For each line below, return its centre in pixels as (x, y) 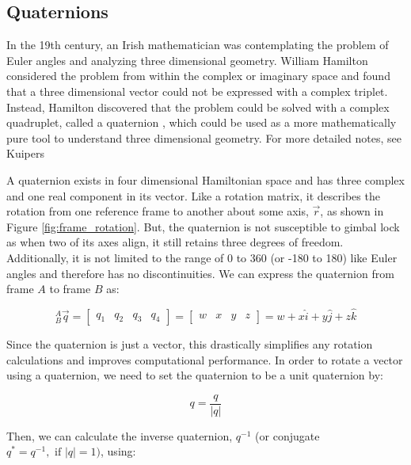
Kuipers (25, 153)
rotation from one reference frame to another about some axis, (158, 211)
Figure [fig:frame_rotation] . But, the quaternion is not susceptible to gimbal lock (203, 226)
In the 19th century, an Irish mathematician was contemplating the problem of (198, 45)
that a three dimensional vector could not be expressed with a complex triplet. (197, 91)
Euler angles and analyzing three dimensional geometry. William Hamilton (187, 60)
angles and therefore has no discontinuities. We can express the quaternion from (200, 273)
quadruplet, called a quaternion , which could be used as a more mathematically (202, 122)
